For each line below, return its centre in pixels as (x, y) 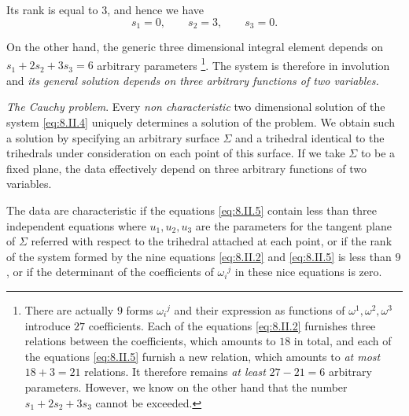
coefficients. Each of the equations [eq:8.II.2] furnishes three (232, 325)
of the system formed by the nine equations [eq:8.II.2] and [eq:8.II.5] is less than (199, 256)
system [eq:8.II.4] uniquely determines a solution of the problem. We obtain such (201, 122)
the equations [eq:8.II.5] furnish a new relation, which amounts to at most (203, 356)
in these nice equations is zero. (308, 272)
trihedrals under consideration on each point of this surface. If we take (176, 153)
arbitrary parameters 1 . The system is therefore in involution (243, 64)
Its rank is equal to (52, 9)
